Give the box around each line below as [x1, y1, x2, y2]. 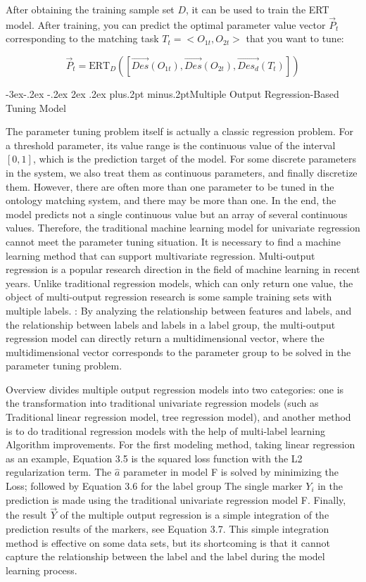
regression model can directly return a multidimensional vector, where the [6, 331, 324, 346]
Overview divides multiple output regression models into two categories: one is [6, 381, 344, 396]
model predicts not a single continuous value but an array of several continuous [6, 206, 348, 221]
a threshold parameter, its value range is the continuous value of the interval [6, 137, 336, 152]
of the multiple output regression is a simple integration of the [60, 507, 329, 522]
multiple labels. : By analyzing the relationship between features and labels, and [6, 303, 352, 317]
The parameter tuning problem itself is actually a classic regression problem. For [6, 124, 354, 139]
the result [6, 507, 47, 522]
